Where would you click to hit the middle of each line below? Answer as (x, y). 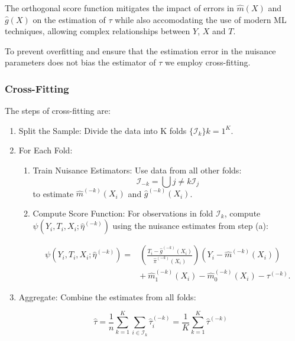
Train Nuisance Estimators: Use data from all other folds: (137, 170)
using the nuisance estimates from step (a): (190, 226)
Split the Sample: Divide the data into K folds (103, 130)
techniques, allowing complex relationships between (98, 31)
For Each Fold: (46, 150)
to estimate (53, 193)
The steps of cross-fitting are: (58, 111)
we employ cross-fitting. (208, 62)
